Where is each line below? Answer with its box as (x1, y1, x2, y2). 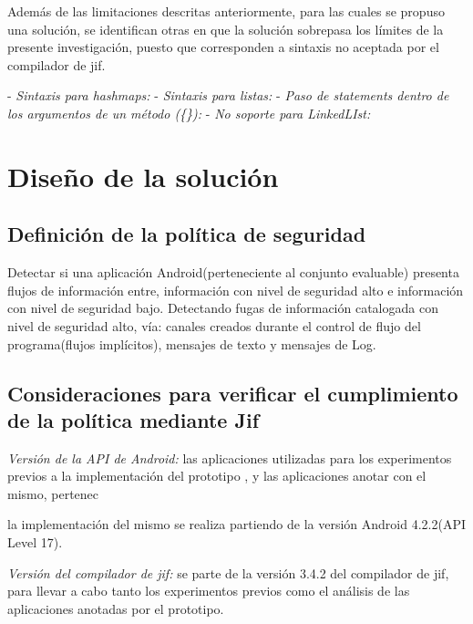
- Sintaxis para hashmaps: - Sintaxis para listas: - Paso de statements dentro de (7, 86, 449, 105)
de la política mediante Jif (7, 405, 260, 433)
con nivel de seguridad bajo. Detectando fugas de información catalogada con (7, 298, 438, 317)
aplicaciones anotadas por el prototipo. (7, 598, 224, 618)
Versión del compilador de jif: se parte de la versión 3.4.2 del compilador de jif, (7, 563, 449, 582)
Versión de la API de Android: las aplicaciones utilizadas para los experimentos (7, 448, 452, 467)
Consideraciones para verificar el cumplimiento (7, 379, 458, 407)
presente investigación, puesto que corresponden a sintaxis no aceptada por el (7, 37, 439, 57)
